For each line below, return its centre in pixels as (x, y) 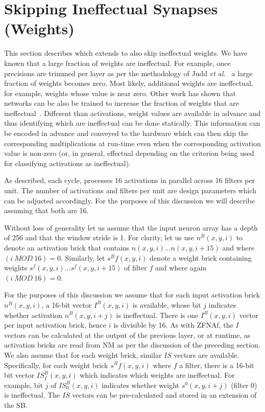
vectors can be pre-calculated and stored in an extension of (164, 395)
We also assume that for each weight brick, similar (83, 354)
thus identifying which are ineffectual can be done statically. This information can (132, 123)
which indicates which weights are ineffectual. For (157, 375)
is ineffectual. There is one (157, 315)
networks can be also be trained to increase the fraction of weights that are (122, 103)
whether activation (33, 315)
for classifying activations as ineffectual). (68, 163)
